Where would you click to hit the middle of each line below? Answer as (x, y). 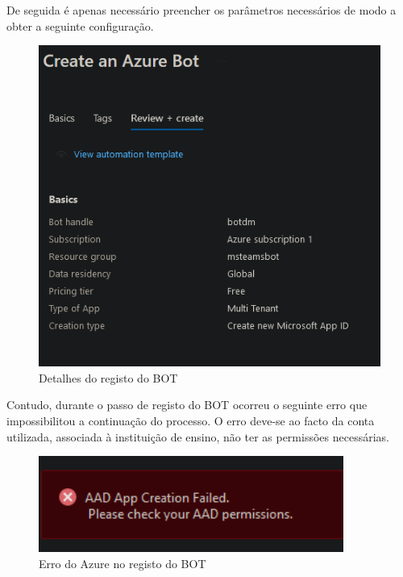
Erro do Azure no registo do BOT (123, 563)
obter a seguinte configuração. (80, 25)
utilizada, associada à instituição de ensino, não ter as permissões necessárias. (198, 436)
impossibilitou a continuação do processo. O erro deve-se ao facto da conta (191, 421)
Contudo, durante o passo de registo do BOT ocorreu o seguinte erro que (187, 405)
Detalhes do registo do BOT (108, 377)
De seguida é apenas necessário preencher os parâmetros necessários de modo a (201, 10)
